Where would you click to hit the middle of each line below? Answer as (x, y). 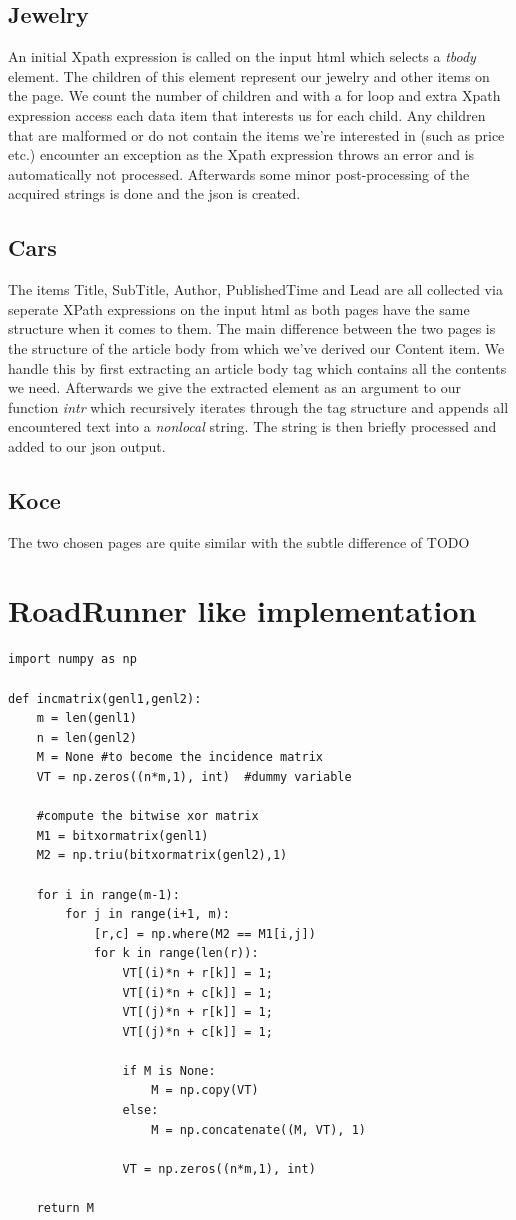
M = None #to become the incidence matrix (179, 757)
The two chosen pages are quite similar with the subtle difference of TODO (239, 541)
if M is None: (169, 1070)
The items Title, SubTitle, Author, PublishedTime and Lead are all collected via (255, 289)
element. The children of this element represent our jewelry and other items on (249, 75)
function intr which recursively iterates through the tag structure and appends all (258, 406)
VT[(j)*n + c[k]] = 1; (197, 1031)
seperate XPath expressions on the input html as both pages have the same (239, 308)
